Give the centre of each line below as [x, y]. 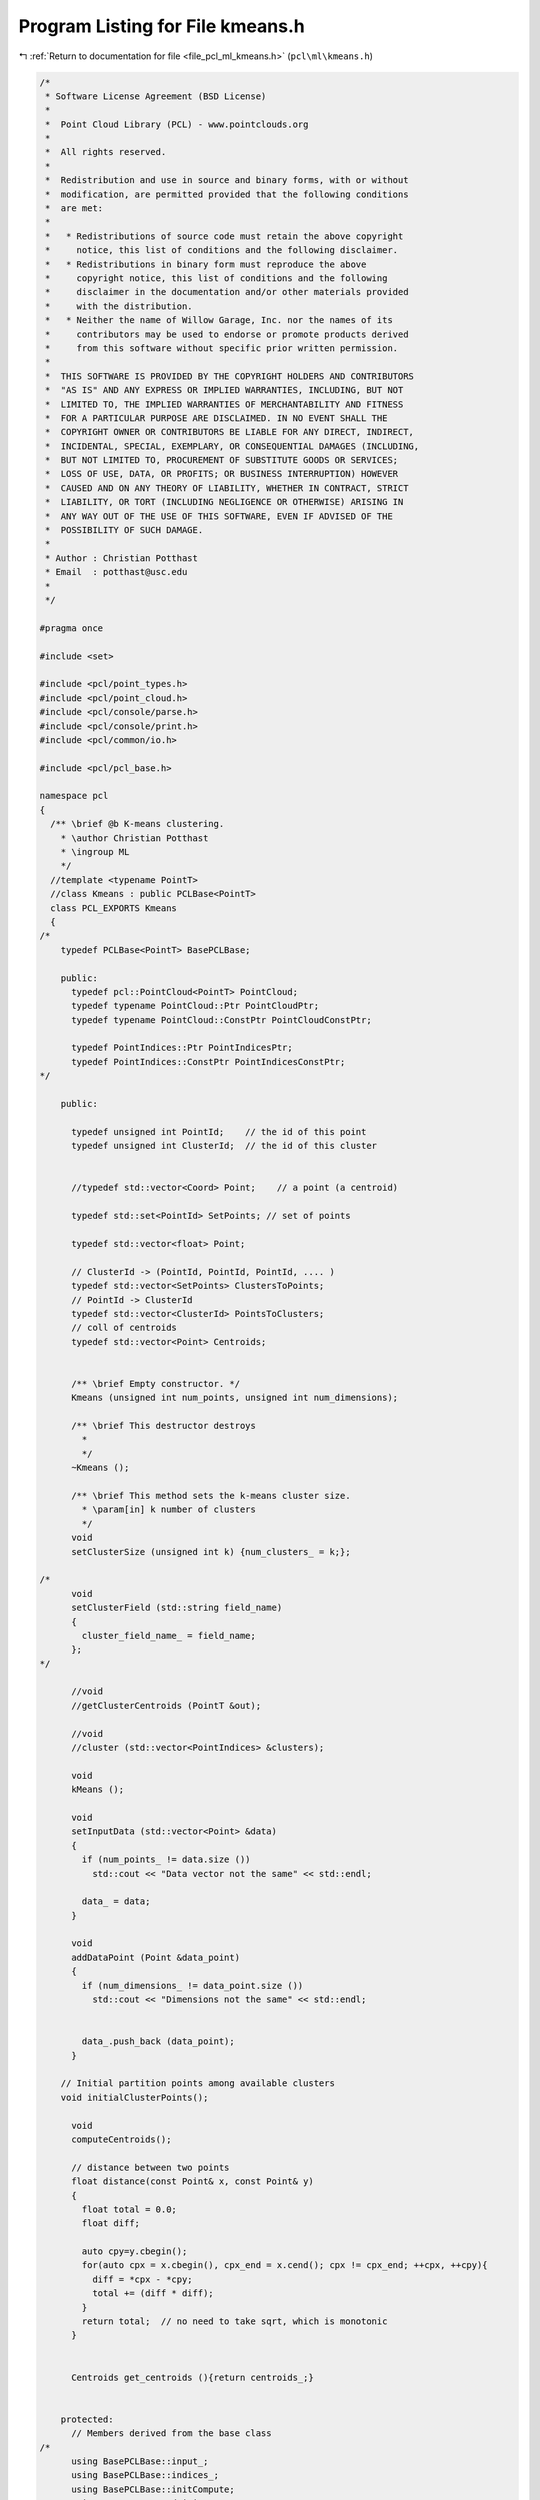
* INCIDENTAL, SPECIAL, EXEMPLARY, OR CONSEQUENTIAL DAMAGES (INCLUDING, [232, 446]
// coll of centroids [124, 1328]
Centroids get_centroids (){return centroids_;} [192, 2377]
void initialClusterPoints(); [134, 2097]
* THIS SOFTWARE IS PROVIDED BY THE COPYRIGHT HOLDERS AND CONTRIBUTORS [230, 376]
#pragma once [71, 628]
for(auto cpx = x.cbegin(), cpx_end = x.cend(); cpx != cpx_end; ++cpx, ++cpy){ [285, 2265]
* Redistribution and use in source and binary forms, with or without [227, 180]
